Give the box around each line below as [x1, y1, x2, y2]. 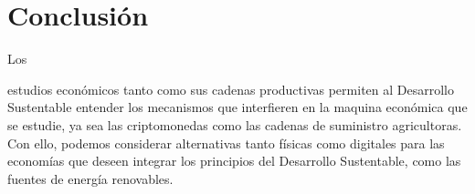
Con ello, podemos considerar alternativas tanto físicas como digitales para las [7, 133, 445, 152]
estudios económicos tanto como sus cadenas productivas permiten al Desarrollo [7, 79, 454, 98]
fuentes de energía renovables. [7, 168, 174, 188]
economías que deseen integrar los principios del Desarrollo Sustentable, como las [7, 151, 461, 170]
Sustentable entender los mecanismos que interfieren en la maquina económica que [7, 97, 468, 117]
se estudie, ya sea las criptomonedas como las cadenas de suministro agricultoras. [7, 115, 462, 134]
